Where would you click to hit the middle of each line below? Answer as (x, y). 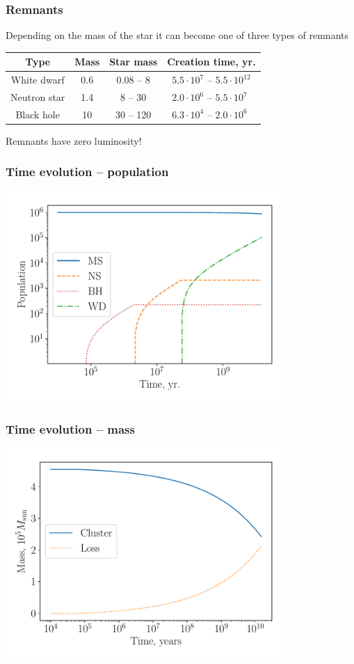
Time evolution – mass (70, 428)
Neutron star (38, 97)
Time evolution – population (87, 172)
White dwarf (38, 80)
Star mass (134, 62)
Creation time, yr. (211, 62)
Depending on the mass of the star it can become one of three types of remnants (177, 35)
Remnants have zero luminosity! (74, 140)
